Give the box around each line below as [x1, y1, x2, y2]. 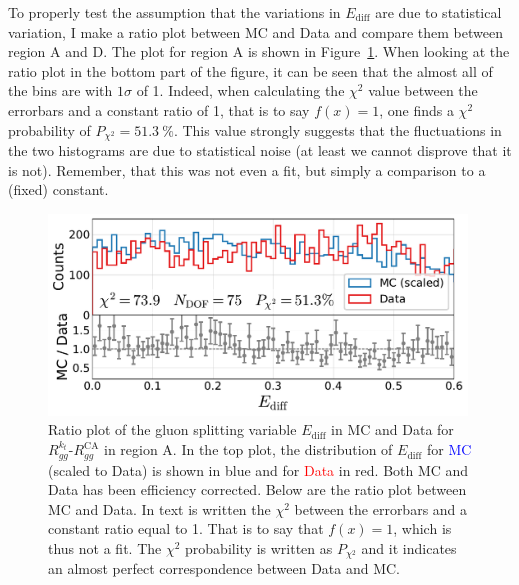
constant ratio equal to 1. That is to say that [48, 518, 324, 539]
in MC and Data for [331, 419, 454, 440]
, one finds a [379, 99, 454, 120]
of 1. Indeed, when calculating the [136, 80, 345, 101]
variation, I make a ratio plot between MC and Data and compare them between [8, 21, 503, 42]
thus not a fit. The [48, 537, 162, 558]
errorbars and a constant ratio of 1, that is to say [8, 99, 310, 120]
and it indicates [361, 537, 457, 558]
